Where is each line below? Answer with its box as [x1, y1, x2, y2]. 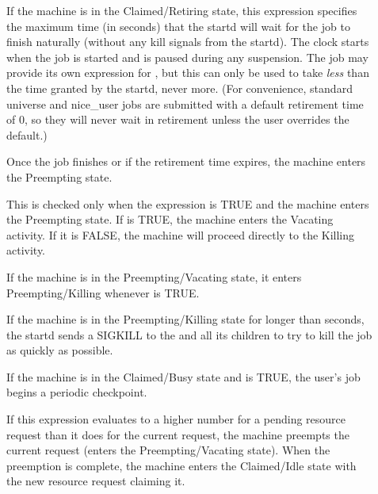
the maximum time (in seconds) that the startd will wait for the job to [6, 17, 350, 34]
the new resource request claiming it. [6, 473, 185, 489]
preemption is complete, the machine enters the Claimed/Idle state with [6, 457, 357, 473]
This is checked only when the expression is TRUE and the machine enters [6, 195, 369, 212]
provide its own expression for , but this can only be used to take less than [6, 64, 369, 81]
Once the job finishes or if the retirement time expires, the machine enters [6, 153, 366, 170]
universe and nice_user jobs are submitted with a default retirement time [6, 95, 364, 112]
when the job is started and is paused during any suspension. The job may [6, 48, 368, 65]
